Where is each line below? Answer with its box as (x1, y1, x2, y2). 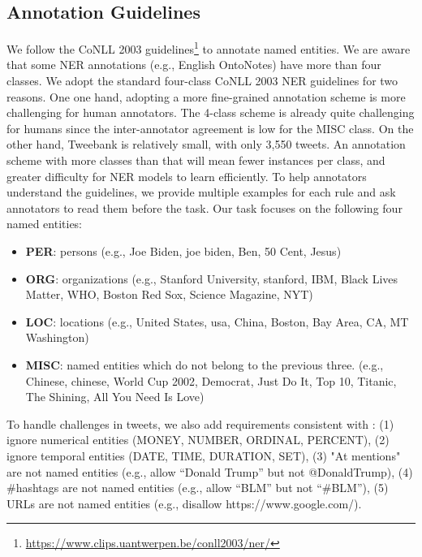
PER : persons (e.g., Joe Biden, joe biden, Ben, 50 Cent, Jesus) (25, 242, 342, 259)
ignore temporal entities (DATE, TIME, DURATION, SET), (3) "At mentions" (6, 447, 401, 464)
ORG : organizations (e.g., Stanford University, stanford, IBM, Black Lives (25, 270, 398, 287)
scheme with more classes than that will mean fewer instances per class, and (6, 152, 385, 169)
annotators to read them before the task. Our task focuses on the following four (6, 199, 403, 216)
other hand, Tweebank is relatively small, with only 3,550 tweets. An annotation (6, 136, 406, 153)
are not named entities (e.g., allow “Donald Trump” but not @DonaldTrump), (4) (6, 463, 413, 480)
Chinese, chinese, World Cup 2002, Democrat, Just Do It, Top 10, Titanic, (25, 372, 397, 389)
